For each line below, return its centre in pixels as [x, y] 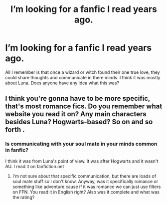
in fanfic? [17, 150]
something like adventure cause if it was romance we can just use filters [86, 187]
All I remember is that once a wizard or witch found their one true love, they [83, 72]
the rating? [23, 197]
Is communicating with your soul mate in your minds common [81, 144]
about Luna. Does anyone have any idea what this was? [62, 83]
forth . [15, 130]
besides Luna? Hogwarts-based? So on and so [79, 122]
